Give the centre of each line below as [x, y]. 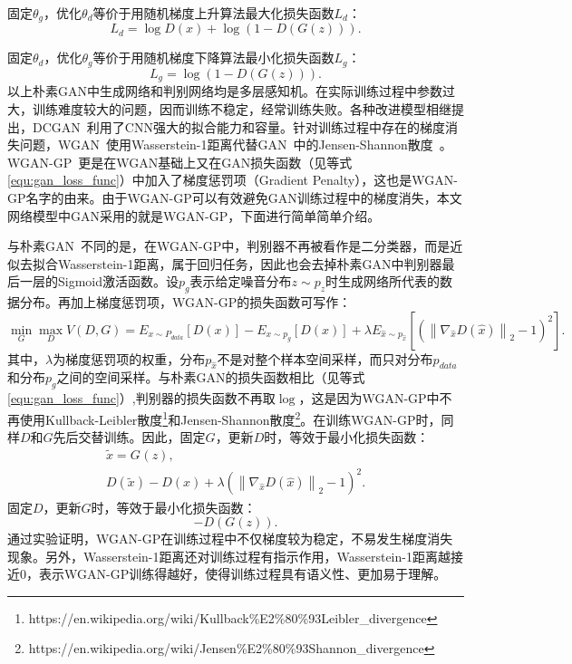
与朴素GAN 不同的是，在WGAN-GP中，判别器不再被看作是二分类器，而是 [229, 246]
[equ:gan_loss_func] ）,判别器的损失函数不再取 [141, 398]
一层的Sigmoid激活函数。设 [99, 281]
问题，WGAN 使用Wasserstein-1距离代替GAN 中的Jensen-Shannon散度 [226, 144]
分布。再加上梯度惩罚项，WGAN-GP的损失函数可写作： [185, 302]
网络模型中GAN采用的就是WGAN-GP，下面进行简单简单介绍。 [194, 215]
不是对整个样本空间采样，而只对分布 [325, 358]
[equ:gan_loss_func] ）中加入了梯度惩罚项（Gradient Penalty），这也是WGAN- [233, 180]
